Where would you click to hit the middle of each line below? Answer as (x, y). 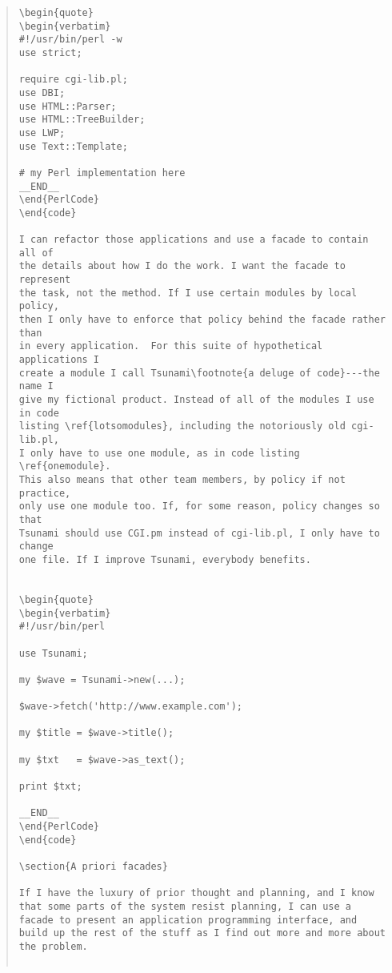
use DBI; (42, 92)
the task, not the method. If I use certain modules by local (188, 293)
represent (45, 280)
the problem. (53, 946)
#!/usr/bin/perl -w (70, 40)
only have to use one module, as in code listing (165, 453)
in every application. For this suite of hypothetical (171, 346)
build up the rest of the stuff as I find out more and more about (202, 933)
